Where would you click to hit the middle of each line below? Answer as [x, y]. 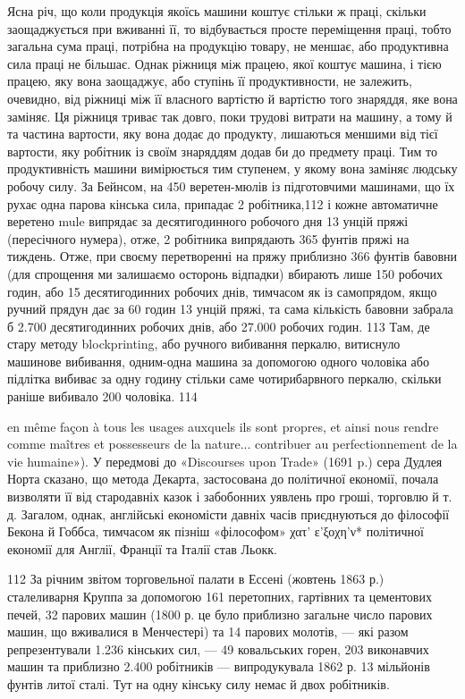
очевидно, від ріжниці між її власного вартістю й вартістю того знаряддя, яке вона [232, 98]
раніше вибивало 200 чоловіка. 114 [102, 396]
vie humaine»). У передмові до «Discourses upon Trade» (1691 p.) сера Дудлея [225, 461]
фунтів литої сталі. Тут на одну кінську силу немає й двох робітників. [199, 683]
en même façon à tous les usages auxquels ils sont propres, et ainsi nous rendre [223, 426]
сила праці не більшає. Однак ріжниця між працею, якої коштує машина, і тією [224, 63]
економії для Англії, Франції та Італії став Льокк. [142, 548]
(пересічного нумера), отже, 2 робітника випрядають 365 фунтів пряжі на [208, 238]
